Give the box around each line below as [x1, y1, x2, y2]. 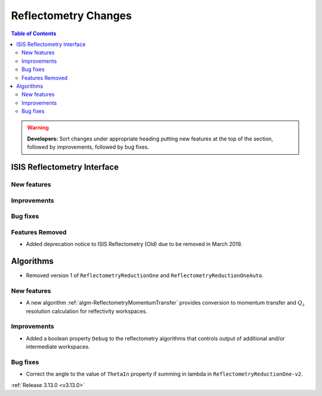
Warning [27, 124, 49, 131]
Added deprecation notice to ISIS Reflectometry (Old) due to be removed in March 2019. [26, 241, 243, 248]
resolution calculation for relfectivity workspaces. [26, 308, 147, 315]
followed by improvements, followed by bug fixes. [27, 143, 149, 151]
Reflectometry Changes [11, 9, 132, 22]
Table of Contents [11, 30, 57, 37]
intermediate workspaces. [26, 343, 90, 351]
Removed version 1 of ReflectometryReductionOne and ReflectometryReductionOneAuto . [26, 272, 264, 279]
